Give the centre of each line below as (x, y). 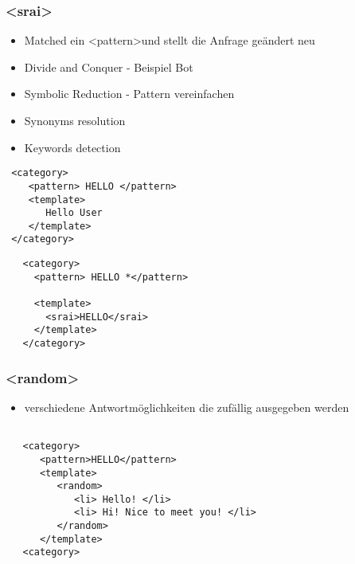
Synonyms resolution (75, 120)
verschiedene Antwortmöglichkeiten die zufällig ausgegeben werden (187, 407)
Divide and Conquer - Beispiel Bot (109, 67)
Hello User (74, 213)
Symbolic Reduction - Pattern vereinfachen (129, 94)
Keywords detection (72, 147)
